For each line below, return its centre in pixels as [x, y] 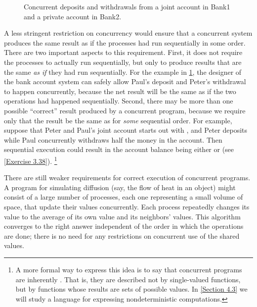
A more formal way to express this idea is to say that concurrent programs [129, 269]
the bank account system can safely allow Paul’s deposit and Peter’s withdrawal [125, 81]
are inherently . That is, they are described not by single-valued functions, [128, 279]
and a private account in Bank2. [73, 16]
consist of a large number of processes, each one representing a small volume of [124, 197]
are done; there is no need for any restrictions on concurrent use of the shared [122, 235]
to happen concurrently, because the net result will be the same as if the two [120, 91]
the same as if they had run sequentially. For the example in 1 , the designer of [123, 72]
